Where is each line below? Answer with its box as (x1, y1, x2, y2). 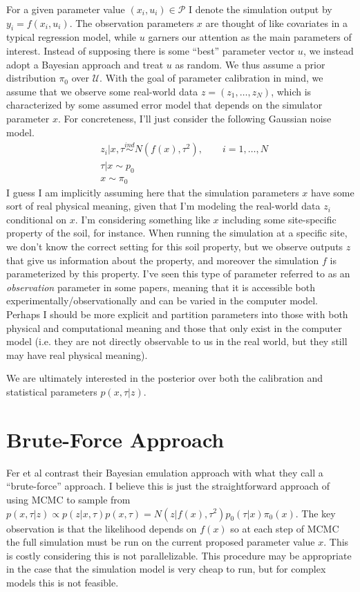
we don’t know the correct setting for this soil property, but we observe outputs (6, 239, 343, 254)
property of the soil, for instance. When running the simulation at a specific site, (6, 225, 348, 240)
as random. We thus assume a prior (175, 57, 325, 71)
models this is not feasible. (6, 575, 119, 589)
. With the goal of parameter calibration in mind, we (100, 71, 323, 85)
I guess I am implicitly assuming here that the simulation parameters (6, 185, 299, 199)
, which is (271, 84, 312, 98)
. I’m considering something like (75, 212, 210, 226)
